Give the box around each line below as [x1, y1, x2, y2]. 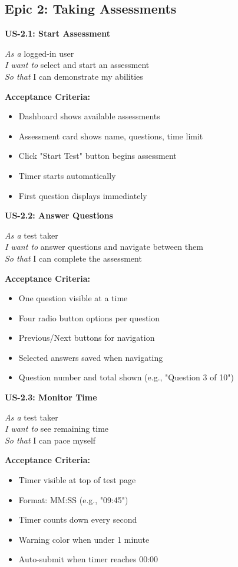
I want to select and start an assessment [5, 58, 150, 71]
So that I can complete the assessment [5, 252, 142, 264]
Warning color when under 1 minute [18, 533, 150, 545]
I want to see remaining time [5, 422, 109, 435]
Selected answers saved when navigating [18, 351, 163, 363]
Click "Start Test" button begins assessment [18, 149, 177, 162]
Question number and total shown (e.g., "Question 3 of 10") [18, 371, 234, 383]
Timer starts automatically [18, 169, 116, 181]
